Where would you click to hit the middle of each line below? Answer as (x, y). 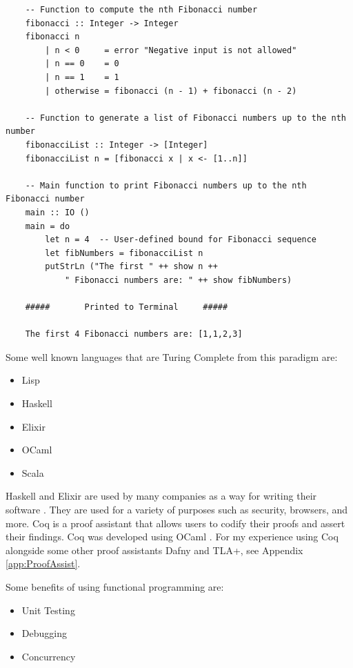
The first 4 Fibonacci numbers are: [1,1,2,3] (134, 334)
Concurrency (49, 656)
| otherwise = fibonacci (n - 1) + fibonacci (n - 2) (171, 91)
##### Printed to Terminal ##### (127, 307)
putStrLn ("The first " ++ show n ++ (131, 267)
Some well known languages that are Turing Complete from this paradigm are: (172, 356)
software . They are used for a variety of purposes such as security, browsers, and (177, 509)
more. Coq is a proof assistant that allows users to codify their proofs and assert (175, 523)
